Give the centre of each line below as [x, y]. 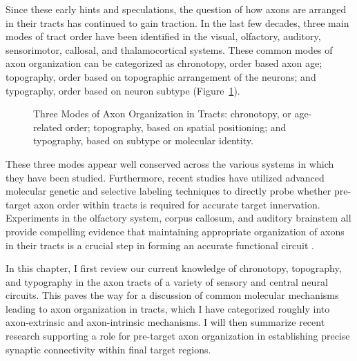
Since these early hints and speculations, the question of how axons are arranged [176, 9]
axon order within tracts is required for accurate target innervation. [177, 204]
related [48, 127]
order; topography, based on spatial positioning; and [176, 127]
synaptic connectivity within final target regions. [108, 349]
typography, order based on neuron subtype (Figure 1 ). [123, 90]
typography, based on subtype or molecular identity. [143, 140]
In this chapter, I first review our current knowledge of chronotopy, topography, [174, 268]
